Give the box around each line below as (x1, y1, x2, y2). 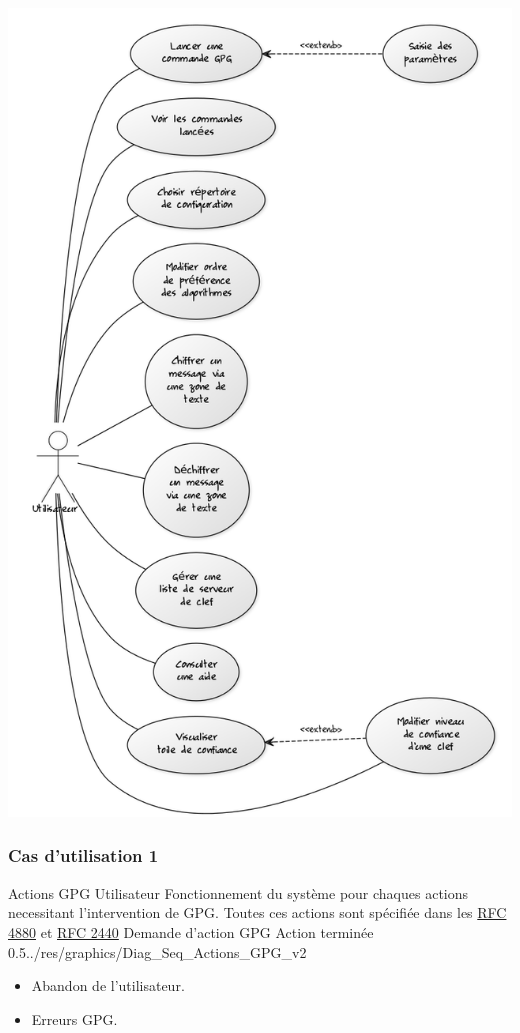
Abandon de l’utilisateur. (31, 975, 185, 996)
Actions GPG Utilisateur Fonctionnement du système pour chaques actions (8, 882, 469, 903)
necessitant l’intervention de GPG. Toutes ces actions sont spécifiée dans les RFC (8, 902, 507, 923)
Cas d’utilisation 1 (8, 843, 159, 868)
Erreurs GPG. (31, 1008, 118, 1029)
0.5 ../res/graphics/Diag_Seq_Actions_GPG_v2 (8, 941, 307, 962)
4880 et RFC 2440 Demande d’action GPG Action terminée (8, 921, 374, 942)
